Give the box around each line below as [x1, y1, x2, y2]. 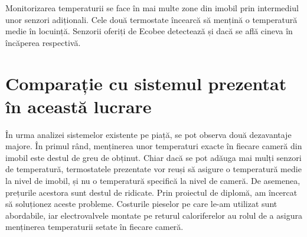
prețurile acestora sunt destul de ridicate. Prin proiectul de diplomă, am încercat [5, 186, 298, 198]
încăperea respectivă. [5, 36, 81, 48]
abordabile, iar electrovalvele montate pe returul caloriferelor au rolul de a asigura [5, 209, 302, 221]
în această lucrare [5, 94, 152, 118]
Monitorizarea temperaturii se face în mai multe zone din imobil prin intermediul [5, 2, 299, 14]
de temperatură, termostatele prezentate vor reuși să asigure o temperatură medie [5, 163, 302, 175]
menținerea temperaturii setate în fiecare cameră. [5, 220, 184, 233]
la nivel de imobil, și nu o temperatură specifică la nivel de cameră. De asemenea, [5, 175, 301, 187]
